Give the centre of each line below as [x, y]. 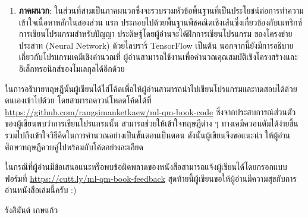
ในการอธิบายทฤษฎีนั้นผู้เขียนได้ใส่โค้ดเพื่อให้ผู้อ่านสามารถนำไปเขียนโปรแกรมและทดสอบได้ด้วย [151, 88]
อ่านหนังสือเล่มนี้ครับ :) [41, 190]
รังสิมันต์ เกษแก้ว [32, 209]
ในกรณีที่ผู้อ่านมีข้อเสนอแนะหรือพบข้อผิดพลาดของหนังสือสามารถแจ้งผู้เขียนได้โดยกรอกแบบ [146, 167]
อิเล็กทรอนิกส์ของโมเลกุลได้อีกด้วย [72, 68]
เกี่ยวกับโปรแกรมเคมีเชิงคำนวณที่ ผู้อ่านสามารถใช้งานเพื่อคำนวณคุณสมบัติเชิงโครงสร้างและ [158, 57]
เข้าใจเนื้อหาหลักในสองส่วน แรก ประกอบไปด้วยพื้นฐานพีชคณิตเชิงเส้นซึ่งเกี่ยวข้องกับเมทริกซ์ [161, 22]
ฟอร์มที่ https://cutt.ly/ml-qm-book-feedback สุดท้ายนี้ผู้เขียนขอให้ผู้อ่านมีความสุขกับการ [151, 178]
